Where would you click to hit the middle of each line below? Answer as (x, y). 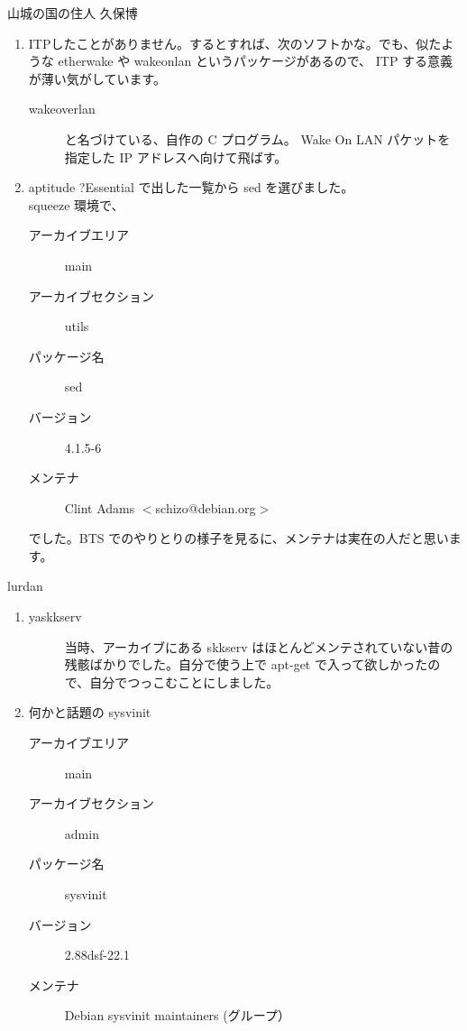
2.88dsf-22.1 (97, 955)
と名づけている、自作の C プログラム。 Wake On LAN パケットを (257, 138)
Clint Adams (100, 507)
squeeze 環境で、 (76, 204)
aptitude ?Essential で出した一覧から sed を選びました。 (191, 187)
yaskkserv (55, 617)
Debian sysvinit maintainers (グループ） (177, 1015)
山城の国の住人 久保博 (73, 13)
